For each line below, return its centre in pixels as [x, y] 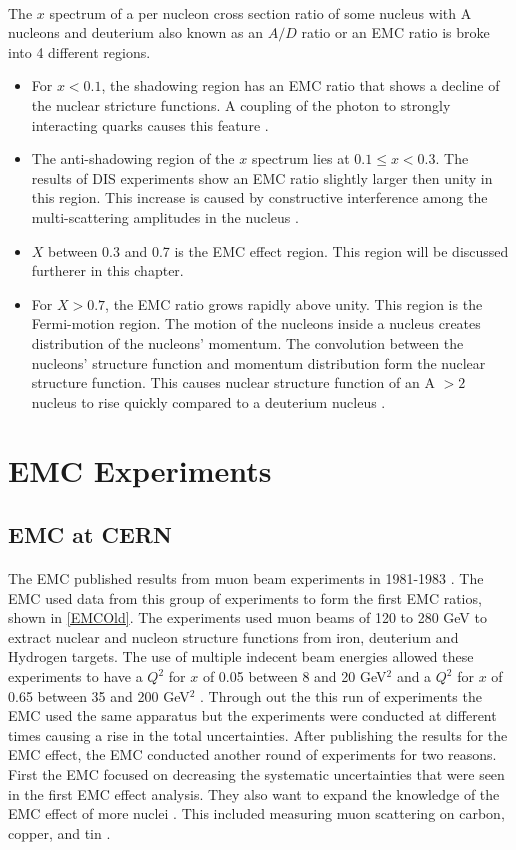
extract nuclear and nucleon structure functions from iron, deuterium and [233, 636]
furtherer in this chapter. [107, 270]
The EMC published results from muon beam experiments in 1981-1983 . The [246, 578]
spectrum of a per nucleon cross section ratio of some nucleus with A [260, 12]
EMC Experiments [140, 470]
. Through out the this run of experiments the [341, 695]
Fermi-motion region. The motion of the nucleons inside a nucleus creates [256, 323]
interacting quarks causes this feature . [150, 124]
